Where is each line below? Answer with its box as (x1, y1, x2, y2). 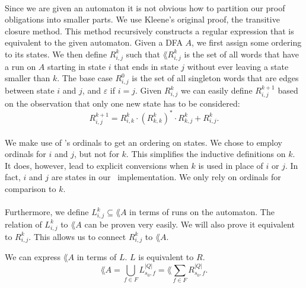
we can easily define (180, 84, 253, 97)
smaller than (5, 72, 50, 84)
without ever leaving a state (187, 60, 289, 72)
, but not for (74, 148, 119, 160)
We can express (5, 251, 60, 263)
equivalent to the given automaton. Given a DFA (5, 36, 183, 49)
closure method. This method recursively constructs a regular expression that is (5, 24, 294, 37)
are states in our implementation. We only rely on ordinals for (51, 171, 281, 183)
